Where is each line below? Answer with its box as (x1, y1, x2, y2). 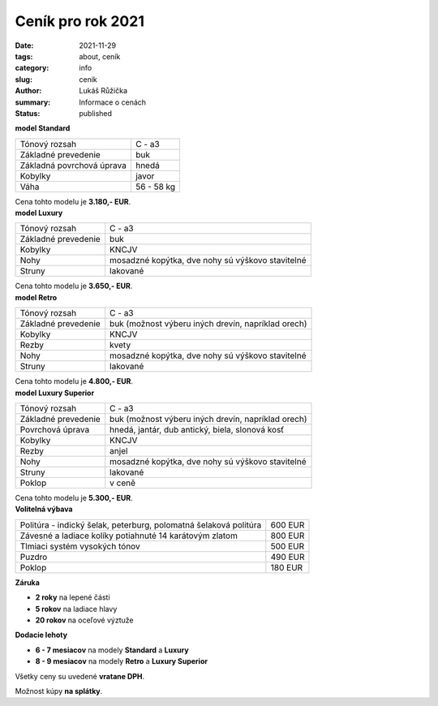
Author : (15, 86, 42, 96)
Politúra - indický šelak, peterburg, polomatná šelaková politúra (19, 519, 262, 531)
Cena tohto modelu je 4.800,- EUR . (15, 377, 134, 386)
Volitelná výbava (15, 504, 73, 514)
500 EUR (270, 540, 305, 552)
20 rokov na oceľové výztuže (35, 615, 134, 625)
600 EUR (270, 519, 305, 531)
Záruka (15, 577, 41, 588)
